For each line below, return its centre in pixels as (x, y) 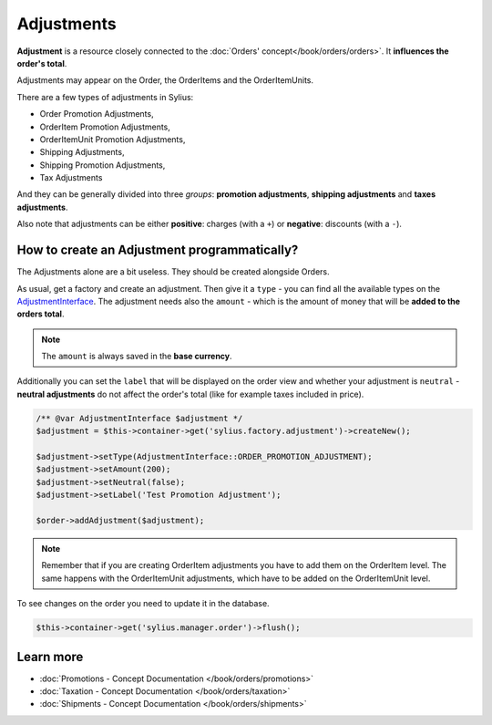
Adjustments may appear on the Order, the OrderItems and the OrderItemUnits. (165, 80)
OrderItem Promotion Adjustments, (105, 127)
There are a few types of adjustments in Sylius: (105, 97)
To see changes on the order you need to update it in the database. (143, 604)
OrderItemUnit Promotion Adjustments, (113, 139)
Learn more (50, 657)
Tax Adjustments (71, 178)
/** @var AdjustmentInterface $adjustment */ (139, 418)
